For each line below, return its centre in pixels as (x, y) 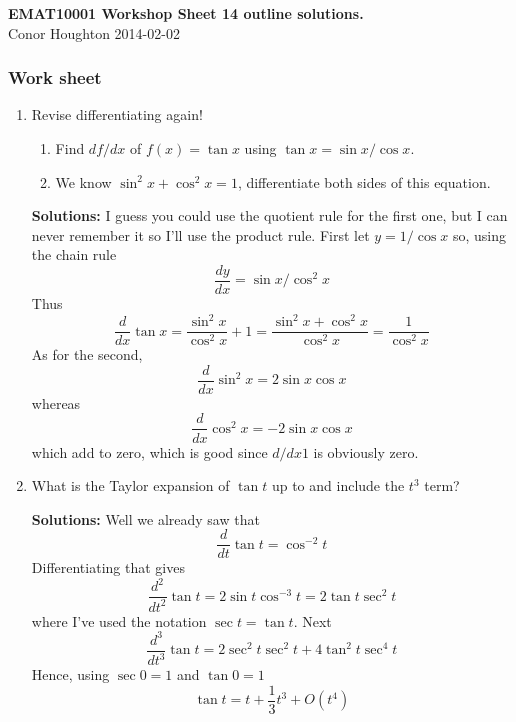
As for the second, (87, 354)
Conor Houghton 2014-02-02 (94, 32)
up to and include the (338, 485)
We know (83, 181)
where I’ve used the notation (119, 620)
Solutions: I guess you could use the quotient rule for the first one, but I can (269, 215)
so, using (479, 234)
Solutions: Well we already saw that (145, 518)
